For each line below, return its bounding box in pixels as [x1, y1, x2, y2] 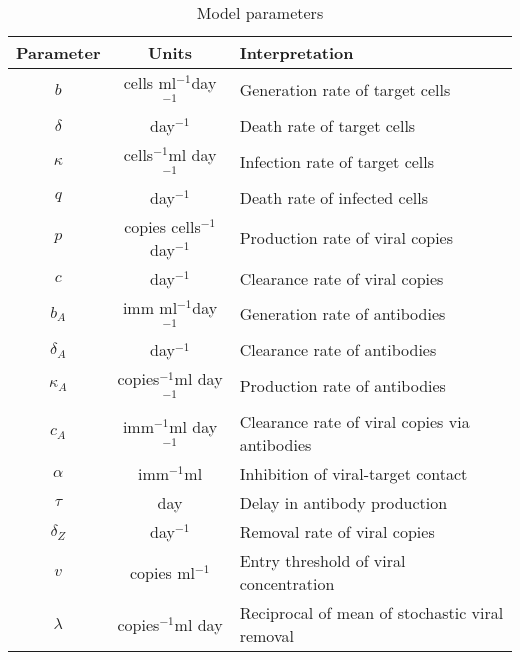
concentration [239, 572, 335, 596]
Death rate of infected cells [239, 185, 428, 209]
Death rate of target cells [239, 113, 416, 137]
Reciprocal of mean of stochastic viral [239, 601, 504, 625]
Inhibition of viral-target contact [239, 462, 468, 486]
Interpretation [239, 41, 354, 64]
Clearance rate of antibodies [239, 338, 437, 362]
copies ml [129, 560, 195, 584]
